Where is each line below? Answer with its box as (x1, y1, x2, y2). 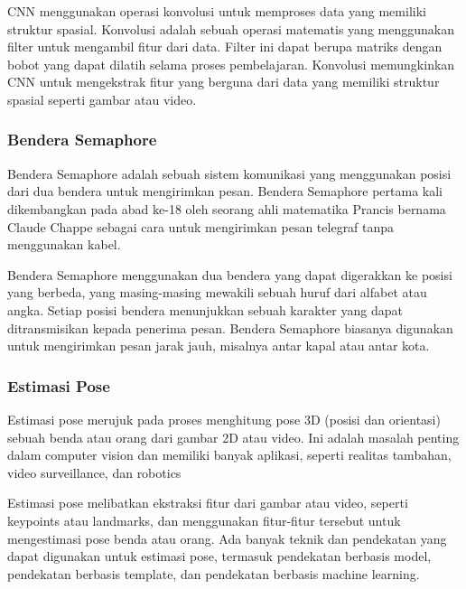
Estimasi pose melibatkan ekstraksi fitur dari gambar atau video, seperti (7, 493, 408, 512)
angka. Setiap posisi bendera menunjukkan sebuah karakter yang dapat (7, 300, 403, 319)
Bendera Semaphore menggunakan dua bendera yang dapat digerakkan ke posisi (7, 265, 452, 284)
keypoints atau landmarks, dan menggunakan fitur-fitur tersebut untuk (7, 510, 401, 529)
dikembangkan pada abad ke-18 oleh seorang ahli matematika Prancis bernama (7, 199, 446, 218)
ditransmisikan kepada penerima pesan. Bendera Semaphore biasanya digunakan (7, 318, 453, 337)
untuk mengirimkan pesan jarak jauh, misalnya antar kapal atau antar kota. (7, 336, 430, 355)
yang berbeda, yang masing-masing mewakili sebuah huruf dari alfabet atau (7, 283, 427, 302)
